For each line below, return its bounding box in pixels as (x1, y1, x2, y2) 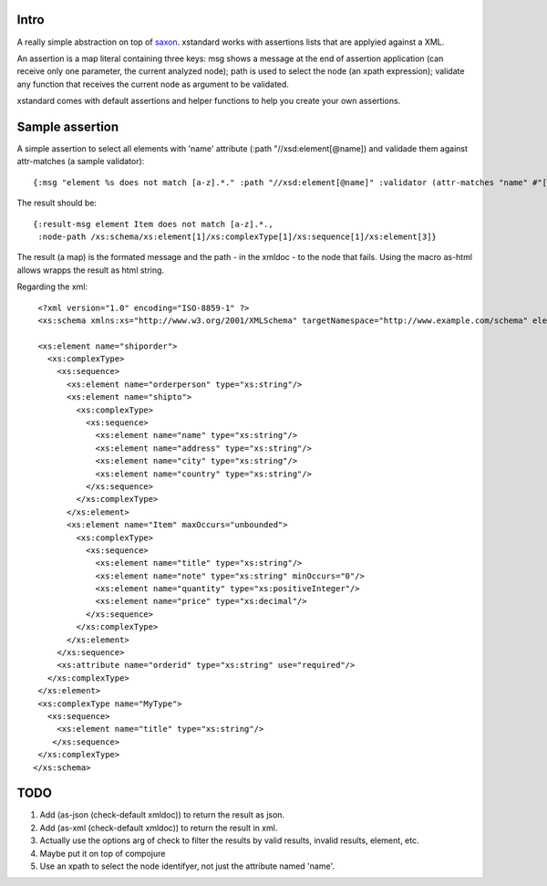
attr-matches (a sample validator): (16, 156, 145, 167)
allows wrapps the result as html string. (16, 265, 164, 276)
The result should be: (16, 197, 98, 209)
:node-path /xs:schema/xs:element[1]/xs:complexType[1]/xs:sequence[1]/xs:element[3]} (37, 231, 438, 242)
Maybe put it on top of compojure (39, 848, 166, 859)
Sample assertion (16, 119, 119, 134)
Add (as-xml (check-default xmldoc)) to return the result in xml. (39, 822, 278, 833)
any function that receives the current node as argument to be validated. (16, 78, 289, 89)
